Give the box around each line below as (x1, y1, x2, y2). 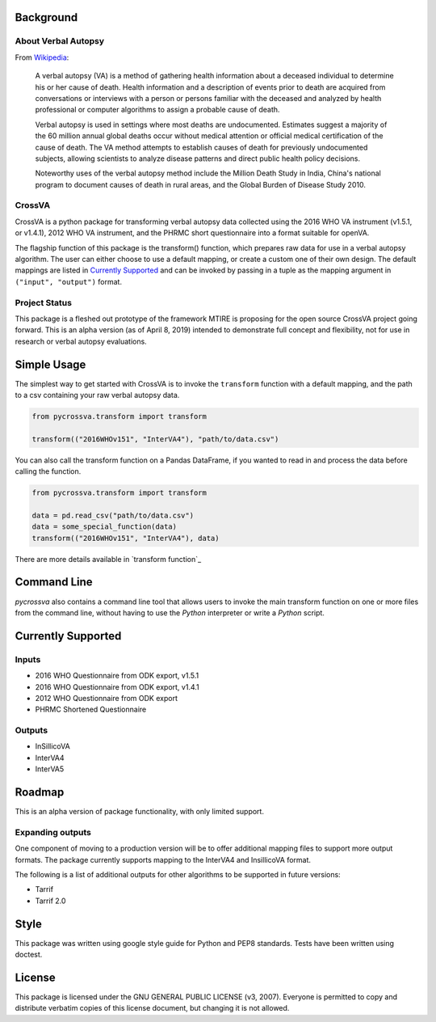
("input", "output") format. (15, 277, 123, 286)
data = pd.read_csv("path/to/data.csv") (31, 510, 194, 520)
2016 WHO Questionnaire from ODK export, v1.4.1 (35, 682, 199, 691)
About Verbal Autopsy (15, 36, 105, 47)
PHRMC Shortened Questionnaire (35, 704, 147, 715)
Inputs (15, 653, 41, 665)
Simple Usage (15, 357, 86, 371)
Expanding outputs (15, 826, 92, 838)
